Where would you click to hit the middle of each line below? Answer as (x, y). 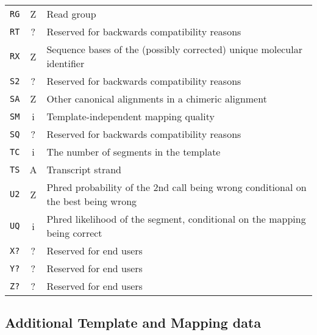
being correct (74, 233)
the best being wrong (92, 201)
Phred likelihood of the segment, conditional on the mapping (176, 219)
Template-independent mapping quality (130, 116)
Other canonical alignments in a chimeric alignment (157, 99)
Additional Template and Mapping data (133, 322)
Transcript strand (84, 169)
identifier (66, 63)
